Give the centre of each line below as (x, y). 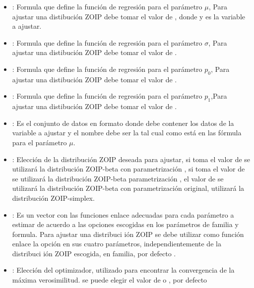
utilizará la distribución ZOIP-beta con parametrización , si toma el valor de (128, 169)
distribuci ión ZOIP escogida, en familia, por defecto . (94, 253)
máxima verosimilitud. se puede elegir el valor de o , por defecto (110, 280)
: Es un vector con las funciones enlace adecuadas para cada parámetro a (123, 214)
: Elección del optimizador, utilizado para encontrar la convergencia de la (123, 270)
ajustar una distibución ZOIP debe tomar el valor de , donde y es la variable (129, 16)
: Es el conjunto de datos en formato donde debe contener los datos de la (123, 123)
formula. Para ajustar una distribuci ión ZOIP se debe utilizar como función (128, 234)
